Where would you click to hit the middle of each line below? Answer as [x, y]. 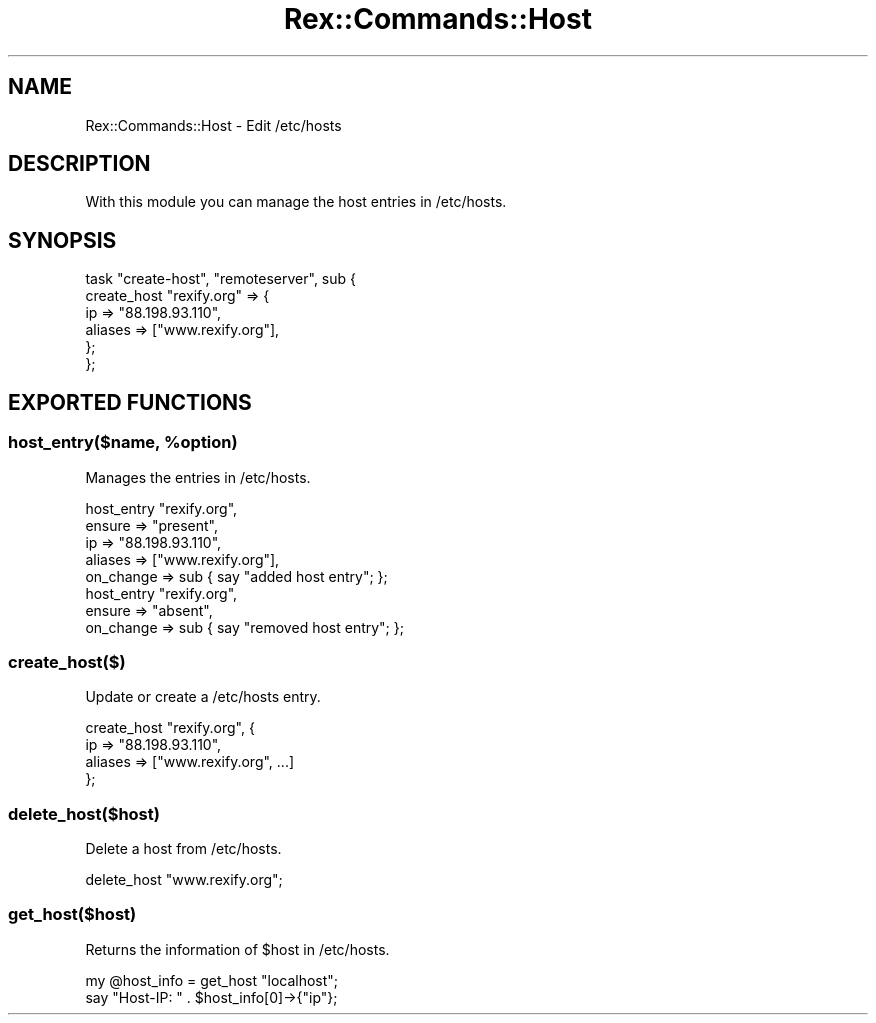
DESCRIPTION [79, 164]
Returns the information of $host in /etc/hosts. [237, 949]
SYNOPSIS [62, 240]
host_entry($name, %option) [123, 442]
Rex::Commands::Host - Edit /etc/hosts [213, 125]
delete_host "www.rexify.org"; [184, 879]
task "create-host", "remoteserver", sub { [220, 279]
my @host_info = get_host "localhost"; [212, 980]
